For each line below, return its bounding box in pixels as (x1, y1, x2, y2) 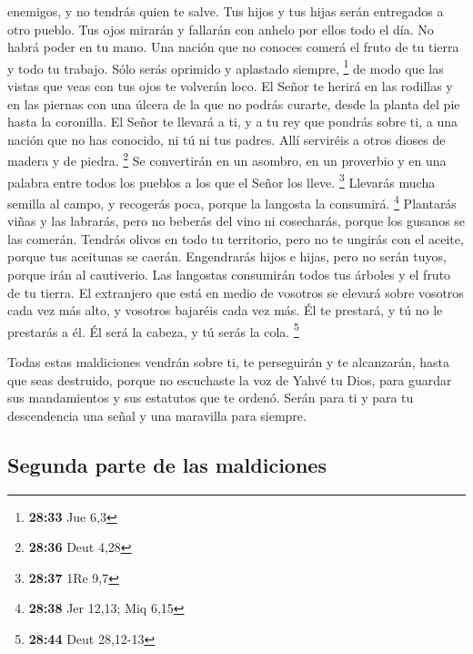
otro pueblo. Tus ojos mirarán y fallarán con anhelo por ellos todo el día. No (7, 19, 434, 38)
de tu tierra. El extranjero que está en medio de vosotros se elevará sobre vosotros (7, 282, 464, 301)
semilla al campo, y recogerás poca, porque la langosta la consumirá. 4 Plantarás (7, 190, 457, 212)
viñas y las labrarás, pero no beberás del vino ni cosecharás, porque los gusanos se (7, 211, 466, 230)
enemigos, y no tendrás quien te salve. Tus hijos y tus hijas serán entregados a (7, 2, 444, 20)
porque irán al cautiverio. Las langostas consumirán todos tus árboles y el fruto (7, 264, 451, 283)
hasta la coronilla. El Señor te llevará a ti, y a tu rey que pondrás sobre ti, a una (7, 112, 458, 131)
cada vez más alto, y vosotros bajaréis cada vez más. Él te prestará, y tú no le (7, 301, 443, 320)
